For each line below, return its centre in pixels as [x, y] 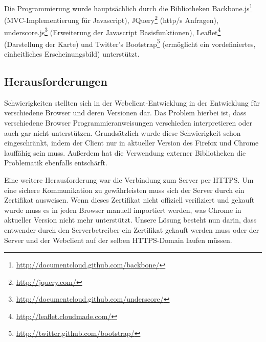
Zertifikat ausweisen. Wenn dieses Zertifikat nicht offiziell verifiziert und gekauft [129, 200]
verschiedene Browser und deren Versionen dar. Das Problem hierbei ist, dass [125, 113]
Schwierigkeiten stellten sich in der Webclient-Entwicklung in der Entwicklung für [132, 102]
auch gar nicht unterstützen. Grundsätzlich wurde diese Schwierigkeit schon [123, 132]
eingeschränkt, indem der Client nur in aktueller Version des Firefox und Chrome [131, 143]
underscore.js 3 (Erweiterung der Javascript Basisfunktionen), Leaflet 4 [113, 31]
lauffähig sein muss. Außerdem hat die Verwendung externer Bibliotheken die [125, 152]
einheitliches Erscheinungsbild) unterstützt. [72, 54]
